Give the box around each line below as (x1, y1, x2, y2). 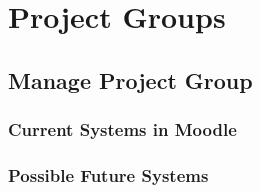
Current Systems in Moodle (8, 117, 237, 142)
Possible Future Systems (8, 162, 209, 187)
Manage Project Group (8, 64, 253, 95)
